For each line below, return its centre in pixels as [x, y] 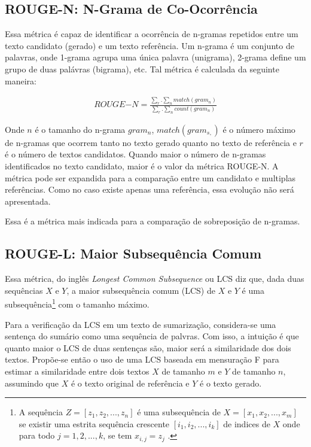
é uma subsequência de [179, 412]
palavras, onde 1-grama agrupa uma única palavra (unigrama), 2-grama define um [155, 57]
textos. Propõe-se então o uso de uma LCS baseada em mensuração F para [142, 359]
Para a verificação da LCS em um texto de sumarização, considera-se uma [141, 324]
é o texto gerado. [231, 383]
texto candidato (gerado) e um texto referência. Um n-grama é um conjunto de [150, 45]
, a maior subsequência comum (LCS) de [141, 290]
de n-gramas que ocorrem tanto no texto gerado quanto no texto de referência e [151, 142]
